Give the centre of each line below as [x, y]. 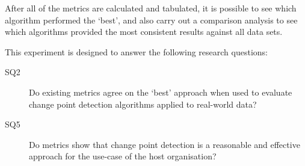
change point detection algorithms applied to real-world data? [143, 104]
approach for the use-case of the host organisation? [123, 156]
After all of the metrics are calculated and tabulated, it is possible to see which [151, 8]
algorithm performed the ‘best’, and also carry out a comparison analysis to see [151, 20]
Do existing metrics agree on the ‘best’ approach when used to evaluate [161, 92]
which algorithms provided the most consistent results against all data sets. [144, 32]
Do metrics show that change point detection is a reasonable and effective [165, 144]
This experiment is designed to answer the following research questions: [136, 51]
